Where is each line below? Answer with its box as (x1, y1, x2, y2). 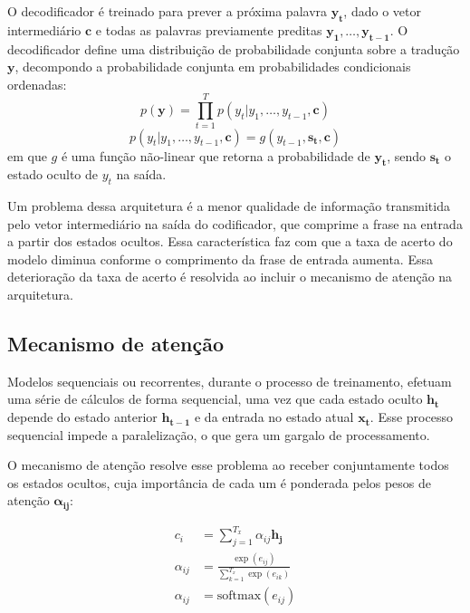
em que (7, 146, 47, 165)
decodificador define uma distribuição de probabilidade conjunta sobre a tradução (7, 39, 460, 58)
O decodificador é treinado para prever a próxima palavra (7, 2, 328, 20)
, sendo (387, 146, 427, 165)
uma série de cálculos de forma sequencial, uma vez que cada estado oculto (7, 389, 423, 408)
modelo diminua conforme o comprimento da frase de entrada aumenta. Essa (7, 249, 433, 268)
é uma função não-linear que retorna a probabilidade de (61, 146, 370, 165)
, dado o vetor (343, 2, 421, 20)
